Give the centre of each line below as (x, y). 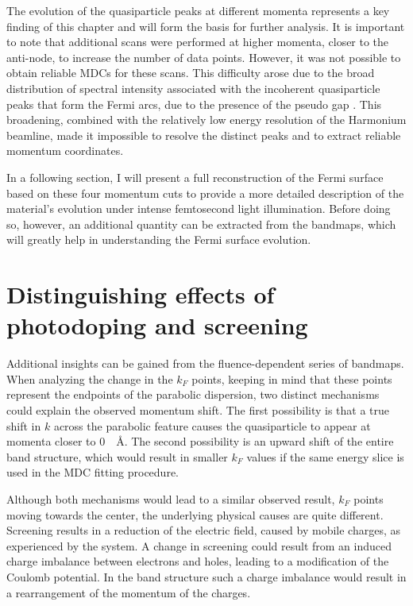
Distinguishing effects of (141, 294)
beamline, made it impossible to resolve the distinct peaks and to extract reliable (204, 135)
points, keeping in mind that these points (292, 378)
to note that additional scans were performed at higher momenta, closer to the (198, 42)
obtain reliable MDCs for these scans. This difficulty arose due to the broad (191, 73)
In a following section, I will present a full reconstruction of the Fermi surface (195, 177)
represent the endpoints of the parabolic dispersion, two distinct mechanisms (193, 394)
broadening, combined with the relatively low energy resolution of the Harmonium (206, 120)
